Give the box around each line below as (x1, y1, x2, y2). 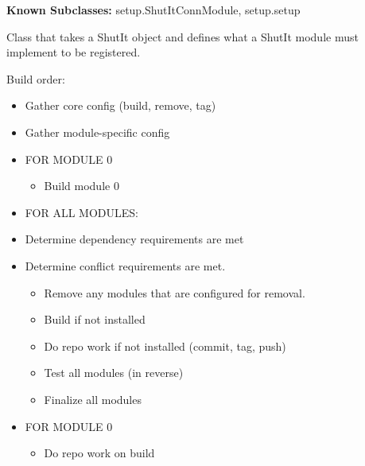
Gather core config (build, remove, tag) (25, 97, 216, 114)
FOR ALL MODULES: (25, 204, 138, 220)
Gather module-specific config (25, 123, 170, 140)
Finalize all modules (44, 390, 142, 407)
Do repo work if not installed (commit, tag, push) (44, 337, 286, 354)
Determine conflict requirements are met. (25, 257, 226, 274)
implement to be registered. (6, 44, 141, 60)
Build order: (6, 70, 65, 87)
